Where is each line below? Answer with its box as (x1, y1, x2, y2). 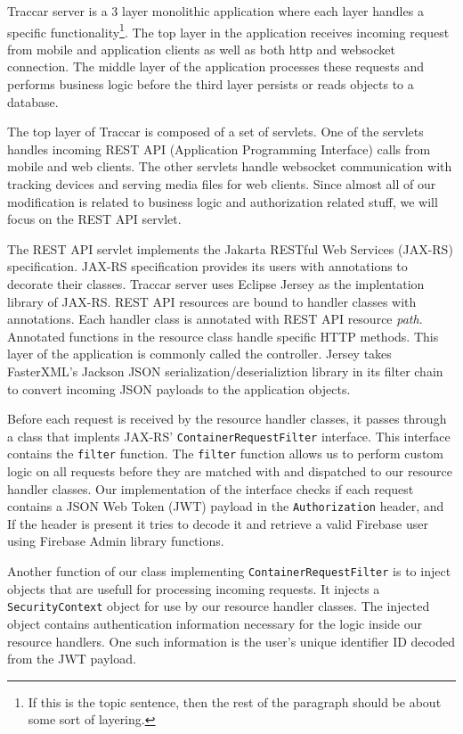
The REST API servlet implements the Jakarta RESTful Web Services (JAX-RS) (7, 239, 453, 258)
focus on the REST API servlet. (7, 210, 182, 228)
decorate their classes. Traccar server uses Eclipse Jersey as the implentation (7, 274, 425, 293)
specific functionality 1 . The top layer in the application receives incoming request (7, 20, 450, 41)
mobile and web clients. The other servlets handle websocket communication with (7, 157, 452, 176)
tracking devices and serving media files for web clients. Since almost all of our (7, 175, 436, 193)
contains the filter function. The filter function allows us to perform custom (7, 444, 443, 463)
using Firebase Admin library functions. (7, 532, 224, 550)
